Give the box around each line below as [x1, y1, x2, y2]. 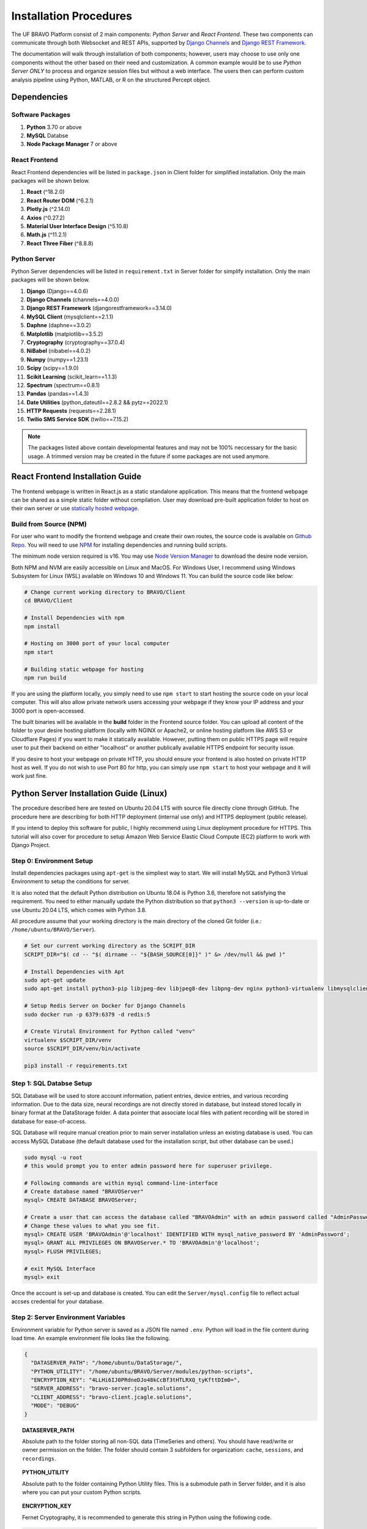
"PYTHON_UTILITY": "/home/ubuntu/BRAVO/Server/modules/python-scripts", [31, 1368, 254, 1375]
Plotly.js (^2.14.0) [26, 205, 70, 213]
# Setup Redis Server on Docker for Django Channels [24, 1002, 186, 1009]
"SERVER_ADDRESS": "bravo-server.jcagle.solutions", [31, 1385, 192, 1392]
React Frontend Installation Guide [11, 472, 142, 482]
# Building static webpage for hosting [24, 665, 144, 673]
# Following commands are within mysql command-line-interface [24, 1179, 218, 1187]
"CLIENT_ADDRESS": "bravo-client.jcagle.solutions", [31, 1393, 192, 1401]
